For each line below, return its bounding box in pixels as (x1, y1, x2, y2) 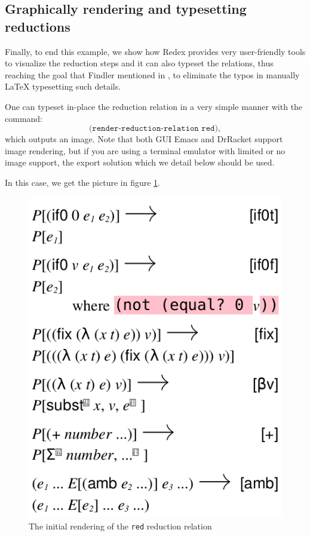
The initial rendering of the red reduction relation (29, 519, 212, 532)
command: (5, 112, 42, 124)
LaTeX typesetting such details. (5, 80, 121, 93)
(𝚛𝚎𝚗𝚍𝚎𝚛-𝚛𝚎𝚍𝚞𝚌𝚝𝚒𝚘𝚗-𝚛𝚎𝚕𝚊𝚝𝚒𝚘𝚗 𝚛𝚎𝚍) (88, 124, 218, 133)
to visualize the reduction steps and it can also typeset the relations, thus (5, 57, 274, 69)
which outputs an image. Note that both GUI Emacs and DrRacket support (5, 133, 283, 145)
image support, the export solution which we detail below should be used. (5, 156, 275, 169)
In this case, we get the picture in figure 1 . (5, 176, 160, 188)
